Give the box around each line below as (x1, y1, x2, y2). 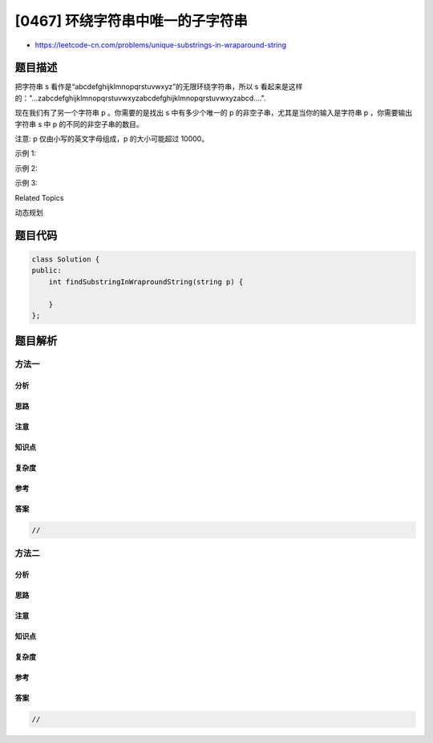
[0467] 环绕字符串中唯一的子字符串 (14, 12, 249, 30)
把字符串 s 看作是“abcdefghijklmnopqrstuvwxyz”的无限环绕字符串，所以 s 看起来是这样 (14, 82, 303, 91)
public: (31, 266, 62, 275)
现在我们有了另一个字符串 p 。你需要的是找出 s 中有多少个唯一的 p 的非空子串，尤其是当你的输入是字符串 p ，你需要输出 (14, 108, 413, 118)
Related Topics (14, 193, 64, 202)
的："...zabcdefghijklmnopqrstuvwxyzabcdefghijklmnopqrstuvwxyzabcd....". (14, 93, 266, 103)
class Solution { (31, 254, 100, 264)
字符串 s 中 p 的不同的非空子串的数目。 (14, 119, 144, 128)
